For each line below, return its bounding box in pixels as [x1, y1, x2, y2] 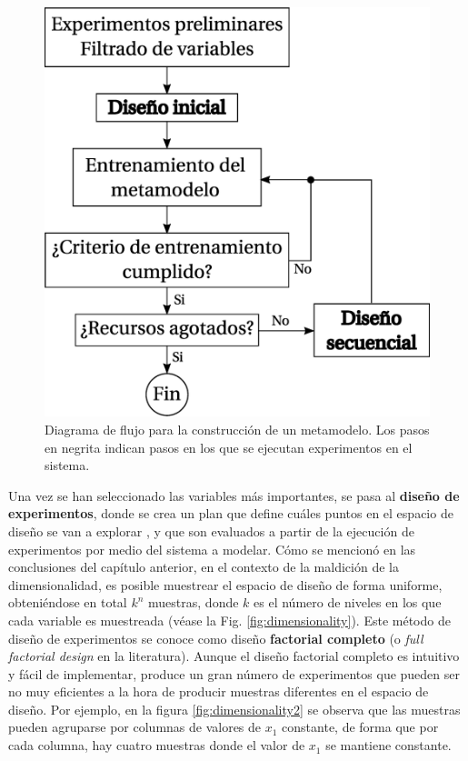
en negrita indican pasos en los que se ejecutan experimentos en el [45, 437, 413, 456]
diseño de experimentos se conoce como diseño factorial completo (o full [8, 628, 423, 647]
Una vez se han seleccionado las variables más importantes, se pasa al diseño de [8, 486, 460, 505]
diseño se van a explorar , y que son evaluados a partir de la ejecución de [8, 521, 414, 540]
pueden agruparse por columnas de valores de [8, 717, 262, 736]
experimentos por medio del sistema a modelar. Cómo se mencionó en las [8, 539, 416, 558]
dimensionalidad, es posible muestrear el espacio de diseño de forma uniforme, [8, 575, 443, 594]
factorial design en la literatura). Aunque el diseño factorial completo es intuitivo [8, 646, 460, 666]
